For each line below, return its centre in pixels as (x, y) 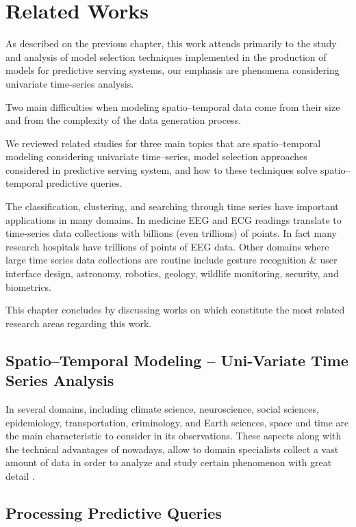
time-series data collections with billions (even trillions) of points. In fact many (171, 233)
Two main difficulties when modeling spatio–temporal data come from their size (173, 106)
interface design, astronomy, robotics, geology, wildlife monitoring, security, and (172, 273)
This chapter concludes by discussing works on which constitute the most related (175, 310)
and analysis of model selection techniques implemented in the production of (166, 56)
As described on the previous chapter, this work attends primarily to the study (171, 43)
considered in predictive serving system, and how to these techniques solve (162, 169)
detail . (20, 475)
